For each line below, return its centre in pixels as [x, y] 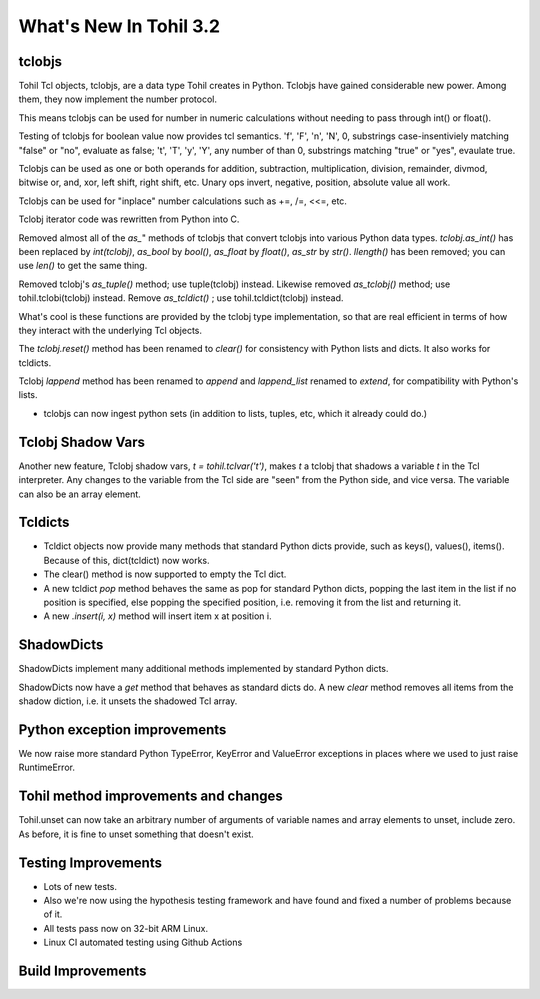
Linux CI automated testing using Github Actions [143, 942]
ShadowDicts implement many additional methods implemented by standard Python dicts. [203, 669]
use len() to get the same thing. [83, 266]
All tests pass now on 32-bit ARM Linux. [126, 928]
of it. [53, 914]
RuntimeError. [46, 767]
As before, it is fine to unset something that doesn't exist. [136, 834]
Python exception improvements [122, 729]
